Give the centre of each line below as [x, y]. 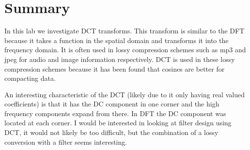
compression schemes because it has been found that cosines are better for [115, 68]
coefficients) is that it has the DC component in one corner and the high [112, 104]
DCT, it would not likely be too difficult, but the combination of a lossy [111, 132]
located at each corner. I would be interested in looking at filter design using [118, 123]
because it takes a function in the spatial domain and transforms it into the [117, 40]
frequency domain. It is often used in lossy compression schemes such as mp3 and [125, 50]
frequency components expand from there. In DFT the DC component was [115, 113]
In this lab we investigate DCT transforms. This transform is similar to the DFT [125, 31]
